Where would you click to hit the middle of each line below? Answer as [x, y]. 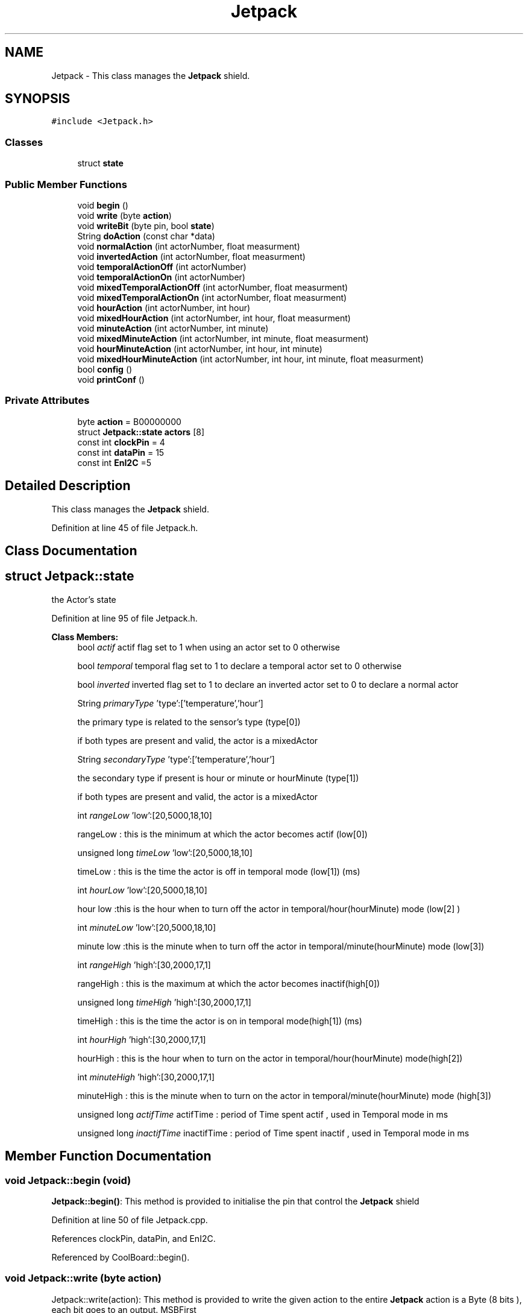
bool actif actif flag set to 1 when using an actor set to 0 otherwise [209, 647]
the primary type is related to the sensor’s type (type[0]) [189, 722]
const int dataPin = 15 [121, 452]
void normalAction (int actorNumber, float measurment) [189, 246]
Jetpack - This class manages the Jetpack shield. [151, 75]
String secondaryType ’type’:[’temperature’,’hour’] [176, 759]
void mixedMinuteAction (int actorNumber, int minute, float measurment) [223, 338]
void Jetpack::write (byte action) [83, 1278]
